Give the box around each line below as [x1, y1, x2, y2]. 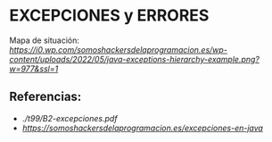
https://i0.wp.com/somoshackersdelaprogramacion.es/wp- [9, 44, 227, 54]
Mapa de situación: [9, 35, 80, 46]
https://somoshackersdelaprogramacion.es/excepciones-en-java [21, 122, 263, 133]
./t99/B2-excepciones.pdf [21, 113, 118, 123]
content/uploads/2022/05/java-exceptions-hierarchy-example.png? [9, 54, 260, 64]
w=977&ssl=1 [9, 63, 59, 74]
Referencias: [9, 89, 82, 104]
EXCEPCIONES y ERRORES [9, 5, 210, 26]
